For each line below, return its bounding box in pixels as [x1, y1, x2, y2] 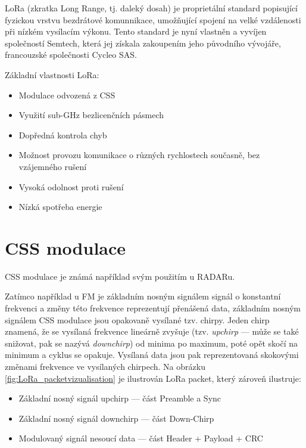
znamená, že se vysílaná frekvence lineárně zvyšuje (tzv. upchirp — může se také [5, 325, 299, 338]
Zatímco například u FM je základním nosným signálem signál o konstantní [5, 290, 281, 302]
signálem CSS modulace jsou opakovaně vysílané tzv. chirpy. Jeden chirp [5, 313, 270, 326]
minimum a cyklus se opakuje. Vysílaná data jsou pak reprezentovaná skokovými [5, 348, 299, 361]
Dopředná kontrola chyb [18, 128, 107, 141]
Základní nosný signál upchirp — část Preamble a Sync [18, 392, 221, 404]
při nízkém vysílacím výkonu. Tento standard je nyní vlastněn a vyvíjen [5, 25, 267, 38]
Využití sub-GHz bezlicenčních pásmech [18, 109, 164, 121]
